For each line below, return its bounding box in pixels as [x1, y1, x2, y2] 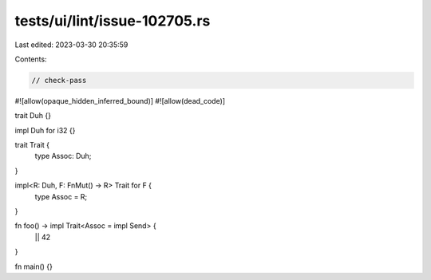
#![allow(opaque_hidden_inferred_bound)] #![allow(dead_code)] [14, 96, 226, 105]
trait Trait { [14, 140, 49, 150]
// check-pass [31, 76, 87, 85]
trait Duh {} [14, 111, 52, 120]
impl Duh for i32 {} [14, 125, 76, 135]
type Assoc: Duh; [34, 152, 92, 161]
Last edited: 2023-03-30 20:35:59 [14, 40, 129, 49]
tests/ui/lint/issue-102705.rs [14, 12, 211, 30]
